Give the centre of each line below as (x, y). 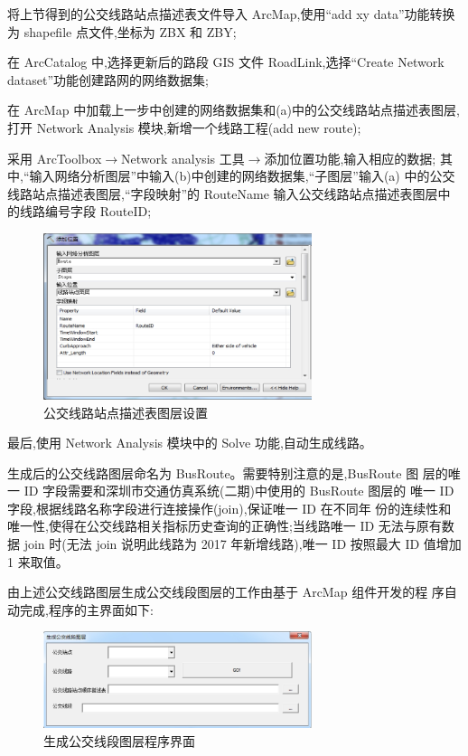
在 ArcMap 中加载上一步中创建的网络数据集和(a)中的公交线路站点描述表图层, (234, 110)
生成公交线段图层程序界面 (119, 740)
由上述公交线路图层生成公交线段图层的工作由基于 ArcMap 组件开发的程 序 (226, 592)
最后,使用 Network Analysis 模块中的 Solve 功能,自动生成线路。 (190, 443)
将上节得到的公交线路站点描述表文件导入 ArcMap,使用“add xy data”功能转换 (231, 14)
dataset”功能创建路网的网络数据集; (108, 79)
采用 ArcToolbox (55, 158)
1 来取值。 (38, 561)
